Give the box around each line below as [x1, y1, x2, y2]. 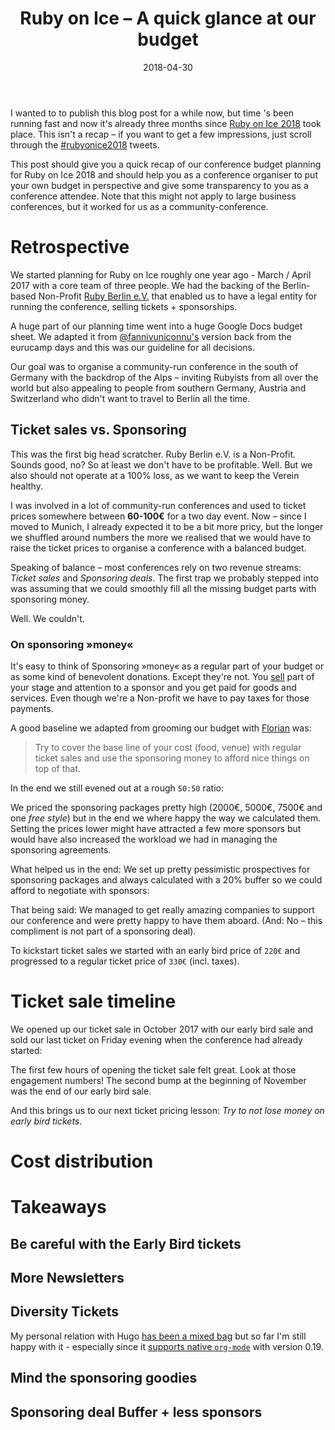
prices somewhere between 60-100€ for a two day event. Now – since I [10, 510, 307, 522]
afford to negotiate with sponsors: [10, 884, 150, 896]
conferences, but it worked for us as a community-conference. [10, 200, 269, 212]
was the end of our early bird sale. [10, 1085, 152, 1097]
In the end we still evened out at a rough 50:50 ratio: [10, 782, 224, 794]
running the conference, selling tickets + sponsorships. [10, 300, 238, 312]
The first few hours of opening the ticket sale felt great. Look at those [10, 1063, 297, 1076]
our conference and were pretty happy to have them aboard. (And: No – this [10, 914, 323, 926]
